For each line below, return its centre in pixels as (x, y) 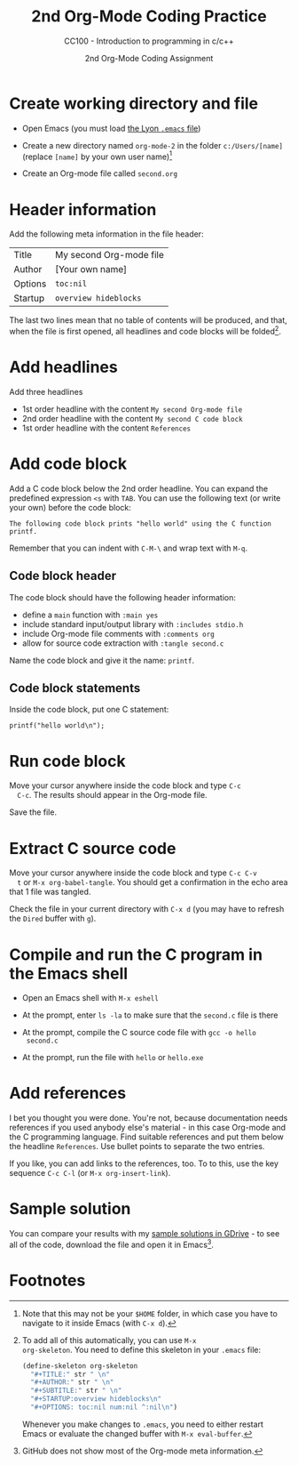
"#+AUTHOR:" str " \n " (72, 1382)
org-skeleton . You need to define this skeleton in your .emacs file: (141, 1349)
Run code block (67, 761)
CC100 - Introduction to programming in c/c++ (149, 41)
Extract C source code (93, 848)
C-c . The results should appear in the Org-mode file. (112, 795)
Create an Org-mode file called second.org (100, 173)
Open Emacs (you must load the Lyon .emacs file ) (111, 128)
